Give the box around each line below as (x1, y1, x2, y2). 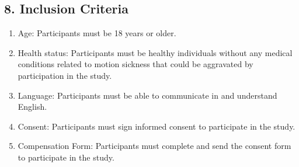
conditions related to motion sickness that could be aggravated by (18, 58, 253, 70)
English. (18, 100, 47, 113)
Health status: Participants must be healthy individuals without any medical (18, 46, 293, 58)
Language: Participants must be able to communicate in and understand (18, 89, 277, 101)
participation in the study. (18, 69, 112, 81)
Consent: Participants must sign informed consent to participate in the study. (18, 120, 295, 132)
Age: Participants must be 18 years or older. (18, 27, 176, 39)
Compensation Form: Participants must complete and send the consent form (18, 140, 291, 152)
